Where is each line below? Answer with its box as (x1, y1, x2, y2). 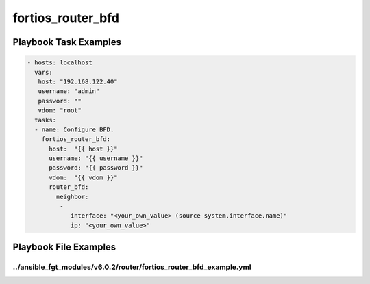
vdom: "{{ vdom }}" (49, 173, 118, 181)
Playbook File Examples (12, 242, 116, 253)
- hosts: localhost (27, 59, 92, 66)
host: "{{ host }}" (49, 144, 118, 153)
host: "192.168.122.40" (38, 77, 118, 86)
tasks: (34, 116, 57, 124)
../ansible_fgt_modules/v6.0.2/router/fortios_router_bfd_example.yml (12, 262, 251, 272)
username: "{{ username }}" (49, 155, 143, 162)
